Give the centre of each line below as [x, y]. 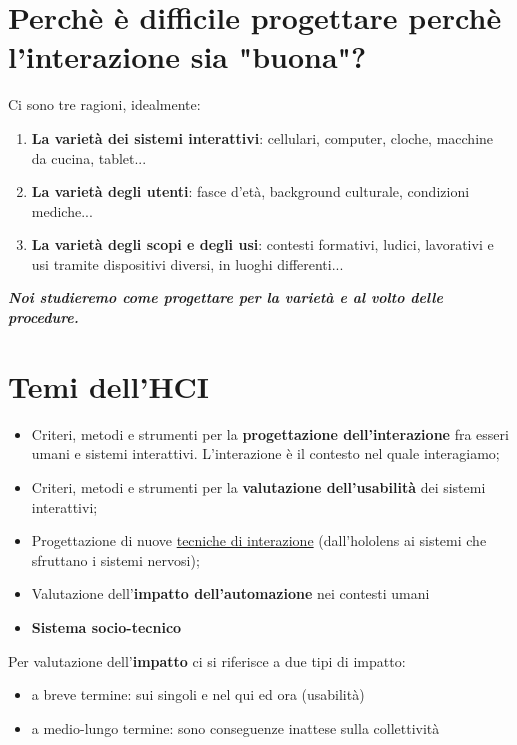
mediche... [62, 210]
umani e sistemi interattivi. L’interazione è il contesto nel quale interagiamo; [265, 453]
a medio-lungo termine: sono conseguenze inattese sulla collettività [235, 727]
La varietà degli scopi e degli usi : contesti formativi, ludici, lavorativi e [262, 244]
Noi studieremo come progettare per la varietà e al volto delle [225, 297]
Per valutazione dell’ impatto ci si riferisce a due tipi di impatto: [207, 660]
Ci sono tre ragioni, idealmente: [104, 104]
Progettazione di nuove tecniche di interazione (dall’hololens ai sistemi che [259, 540]
